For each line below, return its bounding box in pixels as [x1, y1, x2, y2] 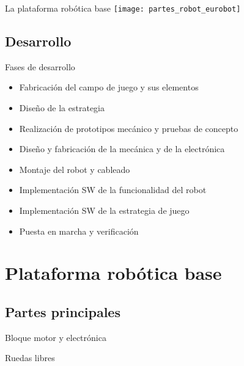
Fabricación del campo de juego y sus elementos [19, 81, 199, 93]
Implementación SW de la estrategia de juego [19, 204, 190, 217]
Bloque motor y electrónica [5, 331, 106, 343]
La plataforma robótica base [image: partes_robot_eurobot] [5, 2, 241, 14]
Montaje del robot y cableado [19, 163, 130, 175]
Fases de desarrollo [5, 60, 75, 73]
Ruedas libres [5, 351, 55, 364]
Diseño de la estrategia [19, 101, 105, 114]
